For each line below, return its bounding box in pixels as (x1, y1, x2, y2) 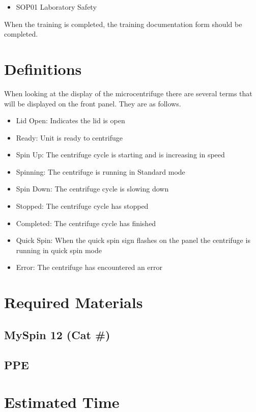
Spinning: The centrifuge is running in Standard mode (16, 166, 185, 177)
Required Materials (4, 292, 143, 313)
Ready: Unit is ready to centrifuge (16, 132, 123, 143)
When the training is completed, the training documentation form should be (4, 18, 242, 29)
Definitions (4, 58, 82, 79)
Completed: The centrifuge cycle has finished (16, 217, 156, 228)
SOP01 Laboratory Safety (16, 2, 97, 12)
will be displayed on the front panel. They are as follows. (4, 98, 181, 108)
